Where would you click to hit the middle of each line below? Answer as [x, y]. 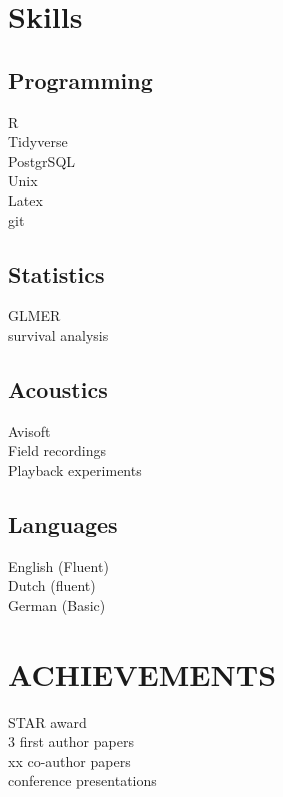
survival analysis [58, 334]
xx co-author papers [69, 760]
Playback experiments [75, 469]
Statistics [56, 273]
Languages [63, 523]
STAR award [47, 721]
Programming [80, 79]
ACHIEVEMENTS [142, 673]
